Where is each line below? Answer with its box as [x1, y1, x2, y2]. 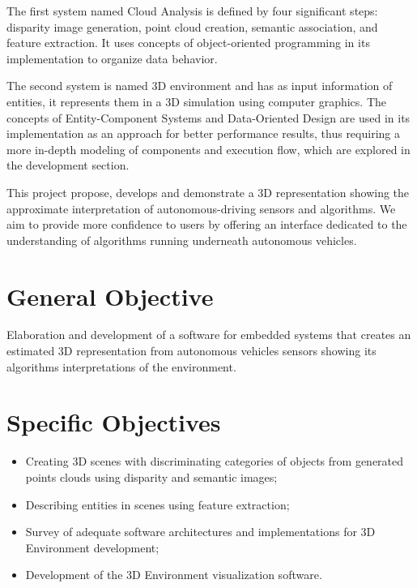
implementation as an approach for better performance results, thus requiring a [6, 125, 400, 142]
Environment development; [25, 539, 160, 556]
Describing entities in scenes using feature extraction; [25, 496, 290, 513]
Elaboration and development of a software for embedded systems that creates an [6, 326, 411, 343]
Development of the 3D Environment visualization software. [25, 566, 322, 583]
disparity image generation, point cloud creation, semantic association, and [6, 18, 378, 35]
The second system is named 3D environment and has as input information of [6, 77, 393, 94]
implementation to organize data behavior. [6, 49, 218, 67]
